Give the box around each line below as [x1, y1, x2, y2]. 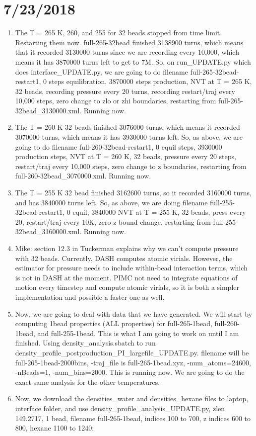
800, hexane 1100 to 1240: [15, 423, 94, 433]
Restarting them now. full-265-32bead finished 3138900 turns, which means [15, 37, 244, 47]
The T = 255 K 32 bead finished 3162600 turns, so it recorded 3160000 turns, [15, 187, 252, 198]
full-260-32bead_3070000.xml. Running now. [15, 171, 151, 181]
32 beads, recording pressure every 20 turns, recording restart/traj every [15, 86, 235, 96]
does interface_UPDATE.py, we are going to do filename [15, 66, 188, 77]
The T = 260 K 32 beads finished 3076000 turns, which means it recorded [15, 122, 240, 132]
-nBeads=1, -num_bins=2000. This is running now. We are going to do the [15, 367, 245, 377]
